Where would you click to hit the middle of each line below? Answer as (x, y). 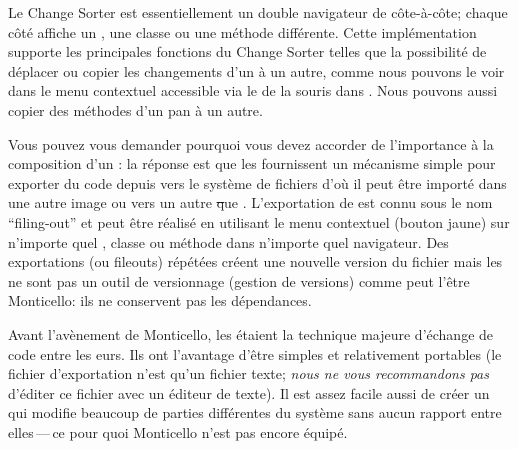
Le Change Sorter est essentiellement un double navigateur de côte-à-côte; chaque (258, 12)
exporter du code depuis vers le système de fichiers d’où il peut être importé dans (257, 182)
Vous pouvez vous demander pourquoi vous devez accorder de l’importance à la (251, 143)
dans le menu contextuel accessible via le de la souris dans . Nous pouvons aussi (253, 90)
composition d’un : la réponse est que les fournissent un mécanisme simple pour (252, 163)
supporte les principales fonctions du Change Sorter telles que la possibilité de (247, 51)
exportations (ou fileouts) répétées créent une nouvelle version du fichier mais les (255, 261)
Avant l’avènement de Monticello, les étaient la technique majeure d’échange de (251, 333)
